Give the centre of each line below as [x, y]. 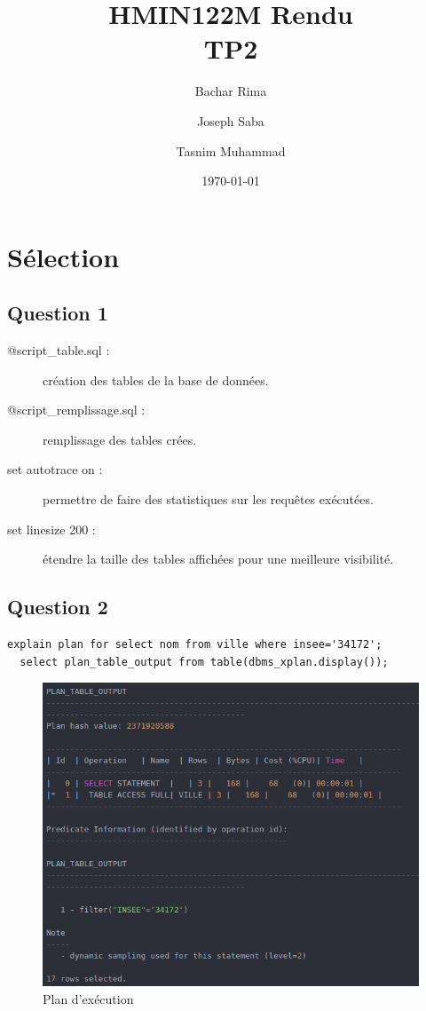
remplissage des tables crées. [120, 439]
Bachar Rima [231, 91]
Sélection [63, 256]
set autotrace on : [55, 469]
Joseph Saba [231, 120]
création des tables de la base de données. [156, 379]
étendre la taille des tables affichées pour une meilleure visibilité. [218, 559]
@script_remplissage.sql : [76, 410]
